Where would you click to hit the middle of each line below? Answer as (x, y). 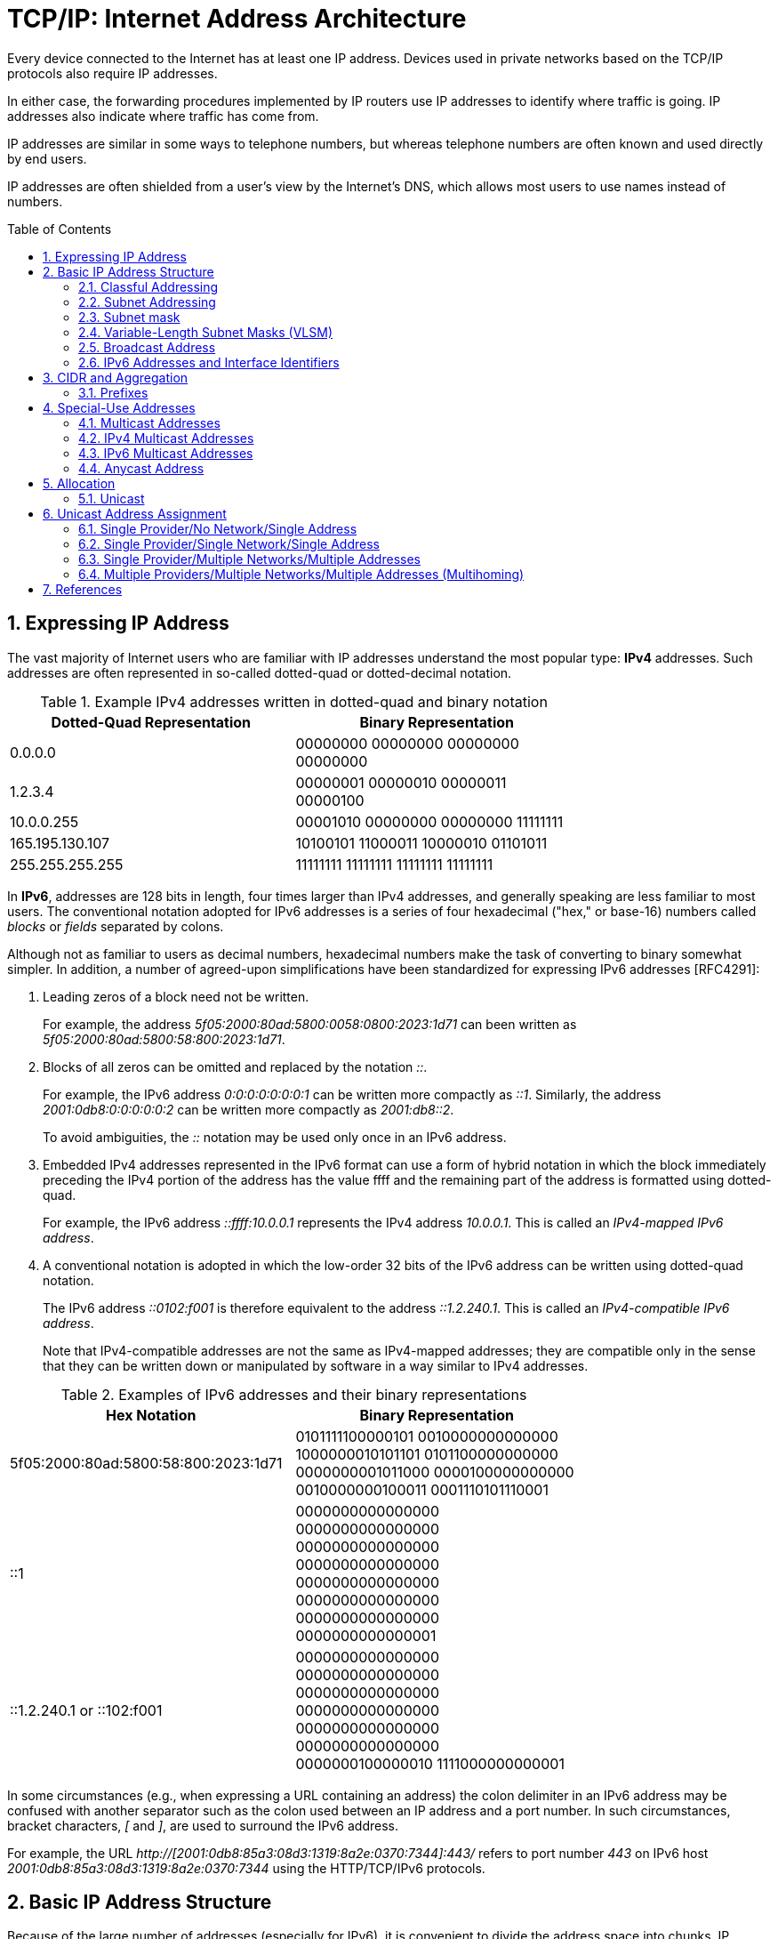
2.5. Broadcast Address (147, 347)
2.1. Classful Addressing (148, 286)
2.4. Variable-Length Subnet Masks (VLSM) (205, 332)
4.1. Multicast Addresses (149, 422)
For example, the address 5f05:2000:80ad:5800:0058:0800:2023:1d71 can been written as (310, 1024)
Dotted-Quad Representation (151, 722)
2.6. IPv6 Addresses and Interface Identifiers (209, 362)
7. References (83, 589)
